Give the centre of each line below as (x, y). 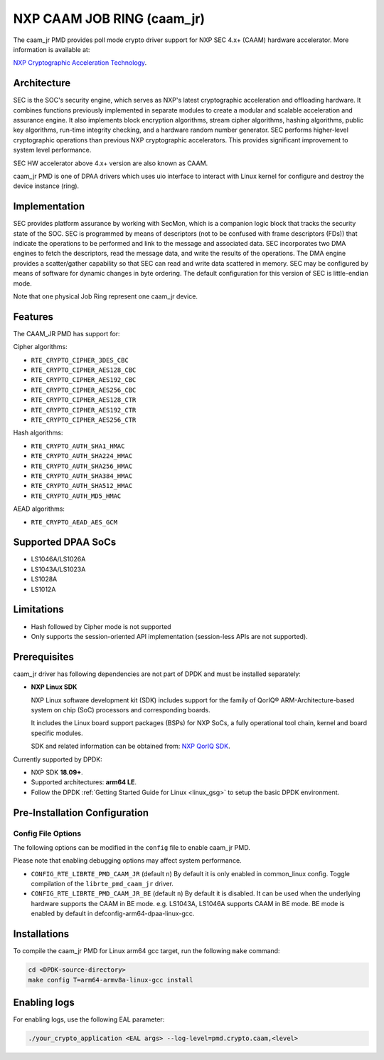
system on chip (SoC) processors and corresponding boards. (121, 710)
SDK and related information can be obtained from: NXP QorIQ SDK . (130, 746)
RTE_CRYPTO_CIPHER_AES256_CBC (84, 390)
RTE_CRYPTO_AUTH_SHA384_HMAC (82, 476)
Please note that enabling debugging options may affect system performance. (127, 861)
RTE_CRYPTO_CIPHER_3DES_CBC (80, 360)
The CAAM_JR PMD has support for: (66, 333)
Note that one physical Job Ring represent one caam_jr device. (106, 296)
